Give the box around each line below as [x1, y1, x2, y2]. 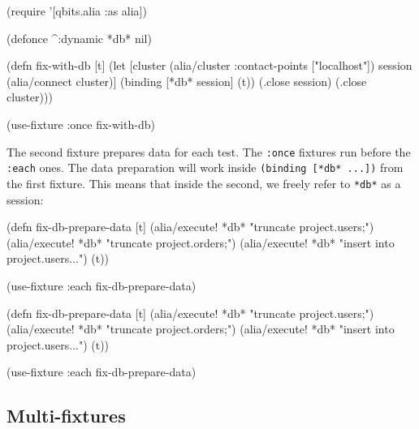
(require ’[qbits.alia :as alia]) [6, 2, 147, 19]
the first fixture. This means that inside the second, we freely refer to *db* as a [6, 174, 401, 191]
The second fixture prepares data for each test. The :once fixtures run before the [6, 143, 411, 160]
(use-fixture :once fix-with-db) [6, 115, 155, 132]
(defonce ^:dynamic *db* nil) [6, 29, 152, 46]
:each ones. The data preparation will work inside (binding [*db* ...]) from [6, 159, 404, 176]
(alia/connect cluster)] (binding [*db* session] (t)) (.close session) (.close [6, 72, 367, 89]
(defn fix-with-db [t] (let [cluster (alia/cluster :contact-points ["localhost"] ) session [6, 57, 413, 74]
